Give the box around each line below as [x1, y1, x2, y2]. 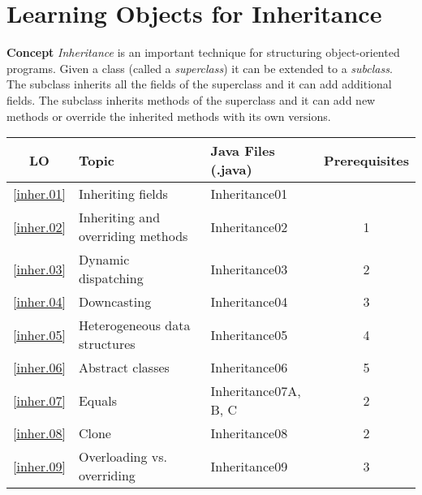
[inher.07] [13, 390, 66, 410]
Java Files [210, 141, 275, 161]
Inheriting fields [78, 184, 168, 204]
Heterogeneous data [78, 316, 191, 335]
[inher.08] [13, 424, 66, 443]
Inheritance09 [210, 456, 288, 476]
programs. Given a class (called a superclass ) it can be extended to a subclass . [6, 59, 393, 76]
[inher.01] [13, 184, 66, 204]
